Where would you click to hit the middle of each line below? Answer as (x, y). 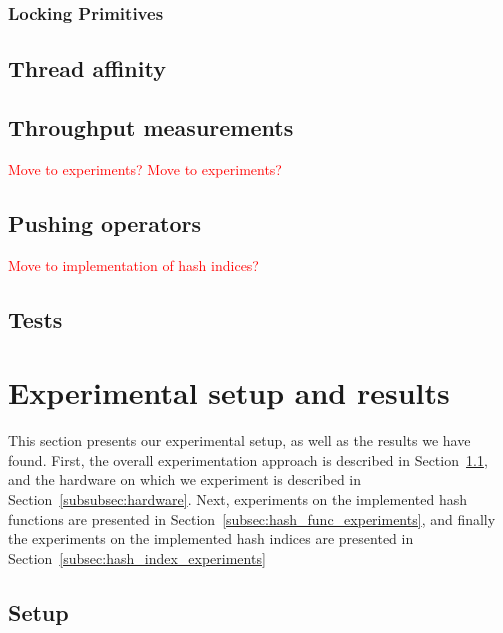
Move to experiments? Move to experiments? (145, 168)
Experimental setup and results (229, 392)
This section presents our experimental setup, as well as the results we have (239, 440)
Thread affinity (87, 68)
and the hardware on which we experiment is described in (185, 479)
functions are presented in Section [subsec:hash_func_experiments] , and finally (252, 518)
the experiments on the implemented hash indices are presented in (211, 538)
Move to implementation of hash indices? (133, 264)
